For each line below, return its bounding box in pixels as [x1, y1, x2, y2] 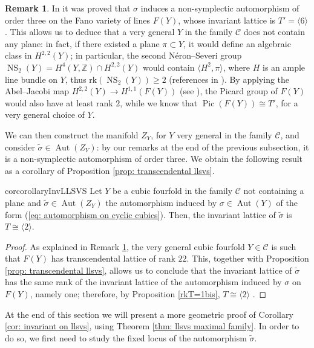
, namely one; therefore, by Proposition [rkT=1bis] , [30, 288, 220, 300]
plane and [5, 196, 41, 208]
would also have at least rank [5, 96, 113, 109]
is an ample [263, 60, 306, 73]
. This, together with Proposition [186, 252, 309, 265]
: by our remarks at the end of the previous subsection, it [96, 140, 309, 153]
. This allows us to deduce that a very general [5, 25, 175, 38]
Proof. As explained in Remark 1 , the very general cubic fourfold [5, 240, 245, 253]
